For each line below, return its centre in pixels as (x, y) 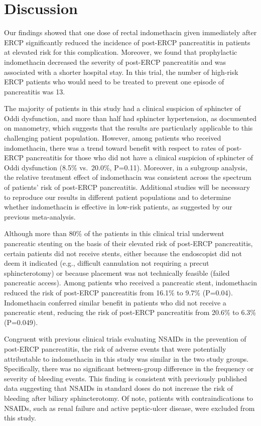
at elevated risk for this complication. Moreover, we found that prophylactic (121, 52)
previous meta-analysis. (40, 216)
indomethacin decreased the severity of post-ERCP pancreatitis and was (115, 62)
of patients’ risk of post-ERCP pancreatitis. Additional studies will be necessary (127, 187)
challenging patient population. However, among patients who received (113, 138)
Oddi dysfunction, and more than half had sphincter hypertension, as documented (130, 118)
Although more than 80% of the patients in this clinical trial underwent (114, 233)
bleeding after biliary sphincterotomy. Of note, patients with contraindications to (128, 398)
